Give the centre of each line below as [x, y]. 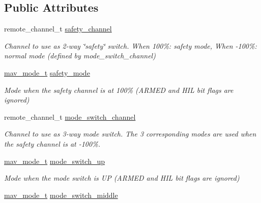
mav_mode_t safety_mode [47, 72]
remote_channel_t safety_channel [58, 29]
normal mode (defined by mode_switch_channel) [80, 56]
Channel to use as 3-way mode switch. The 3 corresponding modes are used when [130, 134]
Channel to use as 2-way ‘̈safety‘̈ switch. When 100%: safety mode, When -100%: [130, 45]
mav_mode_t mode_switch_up [55, 161]
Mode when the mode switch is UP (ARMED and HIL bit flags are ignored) [122, 178]
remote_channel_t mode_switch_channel [70, 116]
